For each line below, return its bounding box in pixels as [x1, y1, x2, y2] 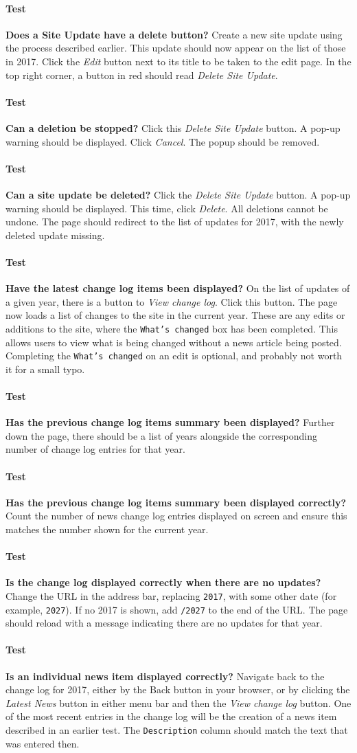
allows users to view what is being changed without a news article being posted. [5, 335, 342, 349]
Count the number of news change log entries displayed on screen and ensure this [5, 508, 347, 523]
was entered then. [5, 736, 80, 750]
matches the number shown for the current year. [5, 521, 209, 536]
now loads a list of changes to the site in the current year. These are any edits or [5, 308, 345, 322]
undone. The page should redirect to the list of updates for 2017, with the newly [5, 214, 344, 229]
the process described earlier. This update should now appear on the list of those [5, 41, 346, 55]
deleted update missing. [5, 227, 105, 242]
